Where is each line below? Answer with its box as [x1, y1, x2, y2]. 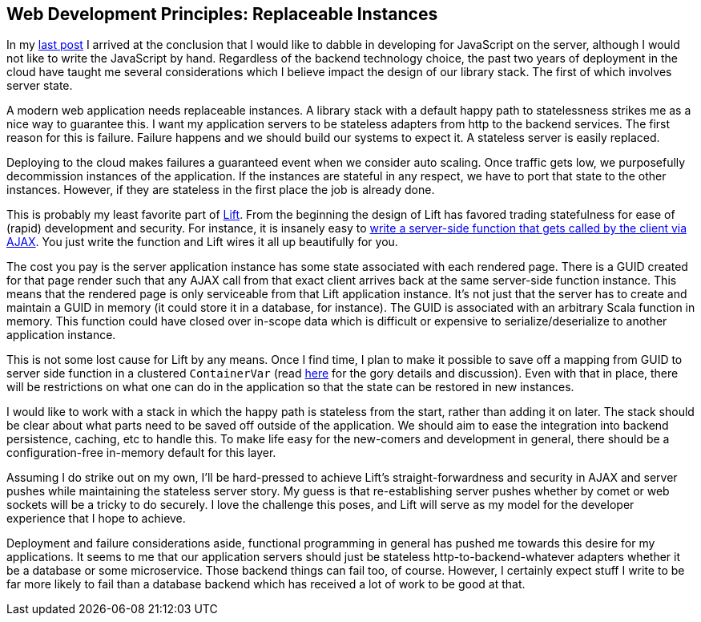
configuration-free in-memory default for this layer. [6, 446, 276, 460]
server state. [6, 79, 73, 93]
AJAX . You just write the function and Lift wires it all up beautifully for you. [6, 235, 398, 249]
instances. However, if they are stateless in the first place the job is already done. [6, 183, 435, 197]
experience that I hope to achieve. [6, 511, 186, 526]
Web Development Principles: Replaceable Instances [6, 4, 438, 24]
